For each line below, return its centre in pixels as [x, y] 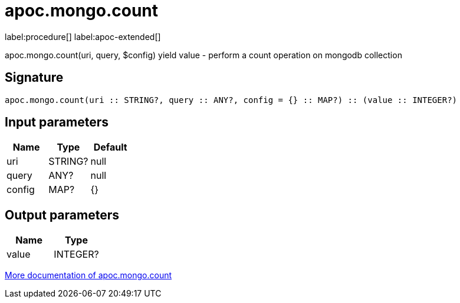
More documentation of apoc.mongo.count [88, 275]
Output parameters [62, 215]
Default [110, 147]
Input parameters [57, 122]
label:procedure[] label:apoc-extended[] [83, 36]
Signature [34, 78]
